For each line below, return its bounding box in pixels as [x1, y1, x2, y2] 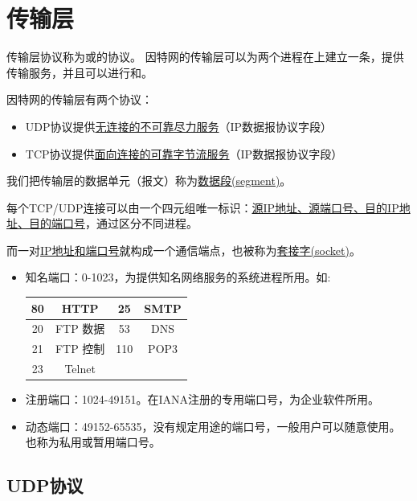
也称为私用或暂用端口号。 [25, 433, 161, 450]
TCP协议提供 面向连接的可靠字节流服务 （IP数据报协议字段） [25, 145, 343, 162]
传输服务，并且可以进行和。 [6, 64, 153, 80]
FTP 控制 [55, 340, 105, 357]
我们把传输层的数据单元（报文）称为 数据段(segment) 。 [6, 172, 292, 189]
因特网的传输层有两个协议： [6, 91, 153, 108]
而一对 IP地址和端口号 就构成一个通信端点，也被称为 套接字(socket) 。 [6, 241, 361, 258]
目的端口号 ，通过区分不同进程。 [28, 215, 198, 232]
